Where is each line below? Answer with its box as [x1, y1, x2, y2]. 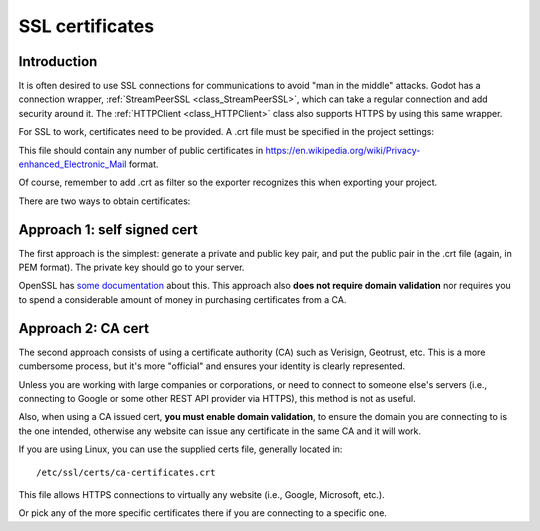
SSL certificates [18, 15, 155, 37]
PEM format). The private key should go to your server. [18, 261, 245, 274]
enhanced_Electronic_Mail [18, 158, 127, 170]
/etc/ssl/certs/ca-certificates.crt [36, 466, 216, 478]
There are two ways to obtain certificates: [18, 195, 191, 207]
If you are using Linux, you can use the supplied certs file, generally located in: [18, 443, 343, 455]
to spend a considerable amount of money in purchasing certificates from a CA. [18, 293, 347, 305]
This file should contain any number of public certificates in [18, 144, 264, 156]
